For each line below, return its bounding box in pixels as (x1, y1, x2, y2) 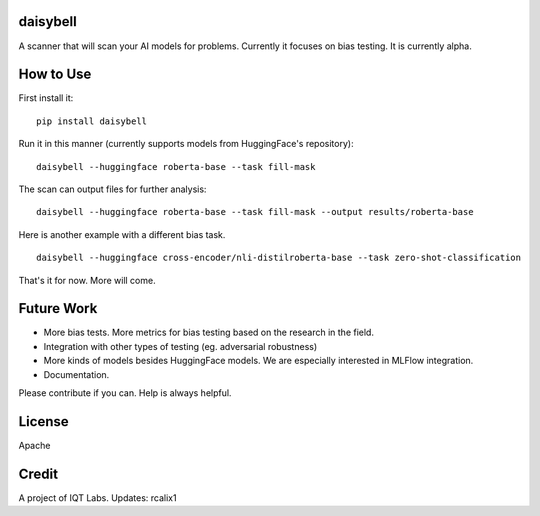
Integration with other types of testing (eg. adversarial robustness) (43, 340, 318, 352)
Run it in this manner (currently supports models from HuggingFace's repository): (18, 138, 354, 150)
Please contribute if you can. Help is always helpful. (18, 387, 232, 399)
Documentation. (43, 368, 110, 380)
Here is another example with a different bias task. (18, 228, 226, 240)
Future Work (18, 300, 98, 317)
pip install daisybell (36, 115, 148, 127)
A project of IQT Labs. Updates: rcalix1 (18, 491, 177, 504)
